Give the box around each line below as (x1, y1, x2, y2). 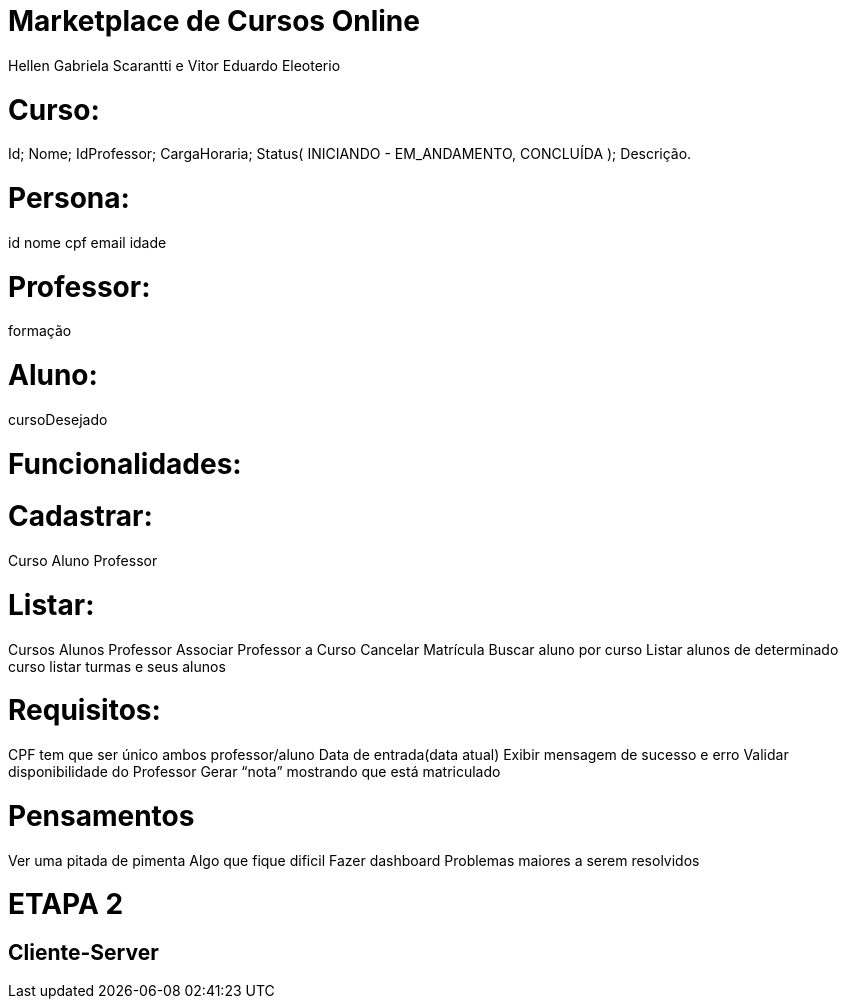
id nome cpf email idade (8, 233, 167, 251)
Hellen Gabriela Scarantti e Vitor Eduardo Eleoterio (8, 56, 341, 74)
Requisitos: (8, 693, 161, 728)
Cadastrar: (8, 499, 153, 534)
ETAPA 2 (8, 887, 124, 922)
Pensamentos (8, 798, 195, 833)
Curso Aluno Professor (8, 552, 158, 569)
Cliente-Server (8, 940, 159, 965)
